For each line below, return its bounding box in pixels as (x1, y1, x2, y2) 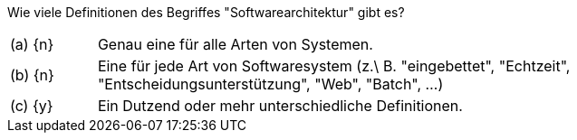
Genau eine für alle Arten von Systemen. (97, 35, 373, 53)
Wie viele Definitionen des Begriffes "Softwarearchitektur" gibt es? (7, 5, 405, 20)
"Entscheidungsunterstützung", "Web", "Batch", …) (97, 75, 444, 93)
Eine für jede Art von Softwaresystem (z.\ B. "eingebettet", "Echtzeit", (97, 57, 571, 75)
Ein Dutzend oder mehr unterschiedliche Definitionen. (97, 97, 463, 115)
